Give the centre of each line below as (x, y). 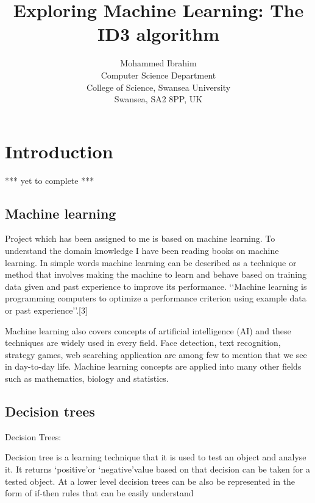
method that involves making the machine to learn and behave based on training (156, 274)
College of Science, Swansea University (158, 87)
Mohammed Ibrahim (158, 63)
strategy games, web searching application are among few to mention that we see (156, 354)
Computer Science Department (158, 75)
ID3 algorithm (158, 34)
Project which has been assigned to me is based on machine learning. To (140, 238)
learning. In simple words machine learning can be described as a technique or (151, 262)
